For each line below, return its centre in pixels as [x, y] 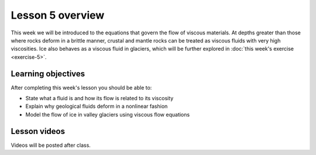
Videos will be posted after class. [51, 145]
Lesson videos [38, 131]
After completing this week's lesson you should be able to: [81, 87]
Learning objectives [48, 74]
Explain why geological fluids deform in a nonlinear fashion [97, 106]
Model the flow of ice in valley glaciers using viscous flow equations [108, 114]
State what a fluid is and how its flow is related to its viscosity [99, 98]
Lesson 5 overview [58, 15]
